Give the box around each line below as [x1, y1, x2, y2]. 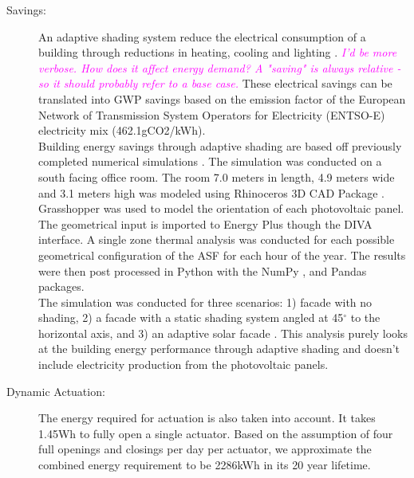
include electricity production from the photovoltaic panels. [38, 356, 329, 373]
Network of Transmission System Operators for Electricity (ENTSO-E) [38, 106, 385, 123]
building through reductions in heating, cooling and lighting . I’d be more [38, 44, 397, 61]
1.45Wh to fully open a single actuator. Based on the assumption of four [38, 425, 393, 441]
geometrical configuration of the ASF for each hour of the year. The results [38, 246, 406, 263]
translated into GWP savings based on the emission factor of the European [38, 90, 406, 107]
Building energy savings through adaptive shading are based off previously [38, 137, 402, 154]
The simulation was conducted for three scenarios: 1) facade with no [38, 293, 373, 310]
